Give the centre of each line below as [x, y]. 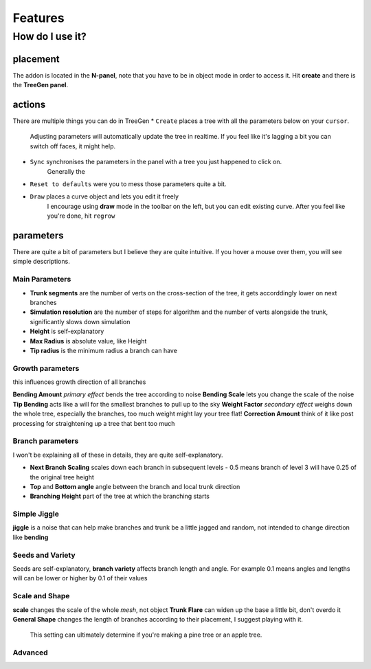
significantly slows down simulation [80, 321]
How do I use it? [50, 36]
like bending [31, 537]
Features [38, 18]
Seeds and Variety [44, 555]
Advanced [30, 653]
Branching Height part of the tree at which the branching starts [120, 496]
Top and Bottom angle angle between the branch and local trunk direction [135, 486]
